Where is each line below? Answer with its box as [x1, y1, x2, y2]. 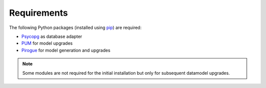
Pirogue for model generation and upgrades [21, 47, 111, 53]
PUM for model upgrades [21, 40, 73, 46]
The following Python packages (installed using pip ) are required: [9, 25, 142, 30]
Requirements [9, 7, 68, 18]
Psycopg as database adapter [21, 33, 82, 39]
